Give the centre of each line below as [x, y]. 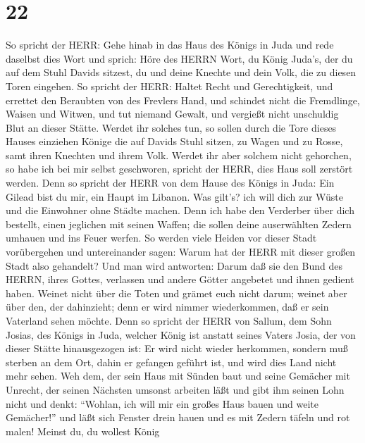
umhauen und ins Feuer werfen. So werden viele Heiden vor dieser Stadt [161, 238]
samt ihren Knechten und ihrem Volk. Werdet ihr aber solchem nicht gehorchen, [179, 155]
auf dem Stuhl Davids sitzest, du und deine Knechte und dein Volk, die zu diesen [181, 72]
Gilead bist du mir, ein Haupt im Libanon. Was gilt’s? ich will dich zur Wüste [175, 196]
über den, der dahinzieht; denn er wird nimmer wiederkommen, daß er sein [167, 307]
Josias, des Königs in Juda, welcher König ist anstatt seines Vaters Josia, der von [181, 334]
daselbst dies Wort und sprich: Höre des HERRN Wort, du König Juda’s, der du [179, 58]
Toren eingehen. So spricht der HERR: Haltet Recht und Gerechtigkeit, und [169, 86]
